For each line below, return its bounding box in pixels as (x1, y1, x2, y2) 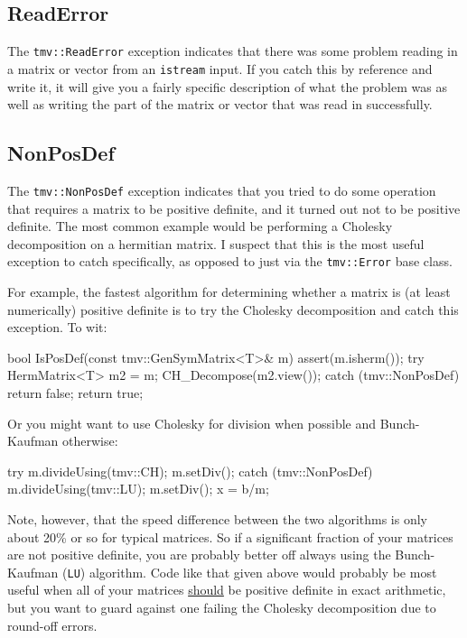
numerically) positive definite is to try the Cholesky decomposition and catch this (7, 300, 459, 319)
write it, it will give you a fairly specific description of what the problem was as (7, 77, 447, 96)
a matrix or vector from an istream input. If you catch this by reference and (7, 59, 433, 78)
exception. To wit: (7, 318, 107, 337)
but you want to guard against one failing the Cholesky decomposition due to (7, 597, 436, 616)
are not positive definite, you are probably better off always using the (7, 545, 391, 564)
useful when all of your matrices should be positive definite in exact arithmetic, (7, 580, 446, 599)
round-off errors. (7, 615, 98, 634)
